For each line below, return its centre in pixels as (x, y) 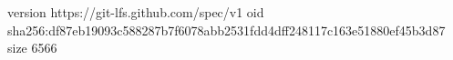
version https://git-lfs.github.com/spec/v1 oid (136, 12)
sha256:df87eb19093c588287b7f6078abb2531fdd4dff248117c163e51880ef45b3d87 (226, 30)
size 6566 (32, 48)
